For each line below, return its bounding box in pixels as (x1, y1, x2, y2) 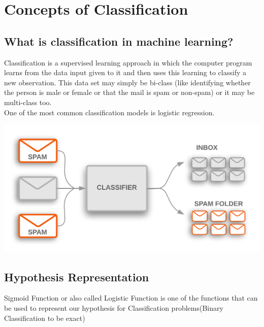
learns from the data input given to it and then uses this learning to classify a (4, 67, 246, 78)
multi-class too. (4, 96, 52, 107)
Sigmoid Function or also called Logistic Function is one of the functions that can (4, 292, 258, 303)
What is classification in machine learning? (4, 33, 234, 49)
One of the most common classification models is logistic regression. (4, 107, 215, 117)
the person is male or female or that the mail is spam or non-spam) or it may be (4, 87, 255, 97)
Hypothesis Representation (4, 269, 149, 284)
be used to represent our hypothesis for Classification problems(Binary (4, 303, 223, 313)
